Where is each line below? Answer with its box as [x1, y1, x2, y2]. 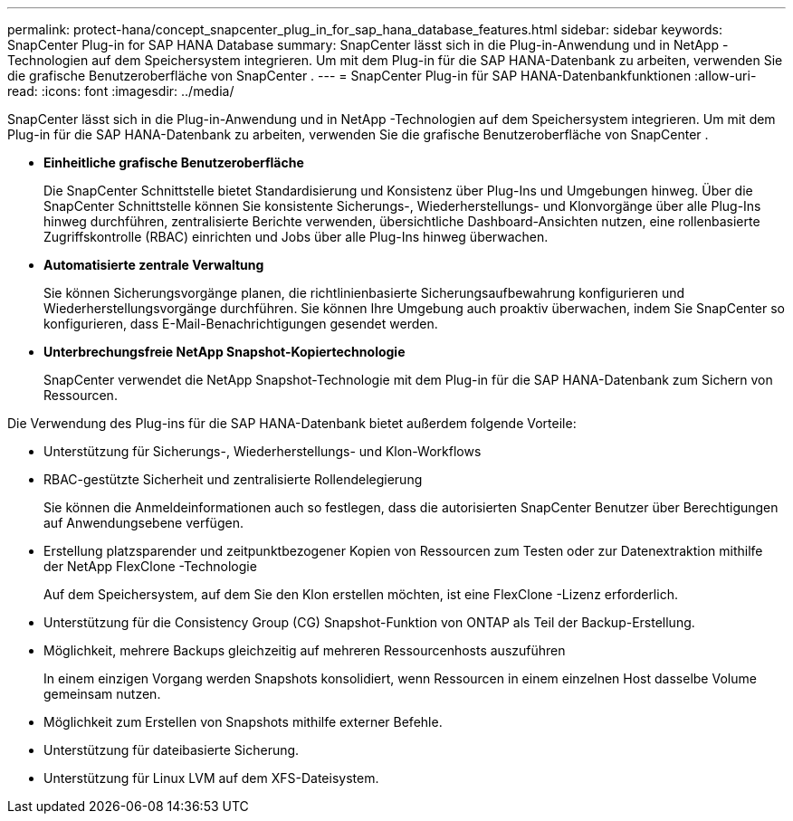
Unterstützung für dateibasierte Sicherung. [43, 742, 300, 758]
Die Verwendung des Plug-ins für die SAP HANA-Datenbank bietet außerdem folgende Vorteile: [7, 415, 577, 431]
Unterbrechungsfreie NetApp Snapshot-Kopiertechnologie [43, 344, 406, 359]
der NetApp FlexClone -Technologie [43, 558, 257, 574]
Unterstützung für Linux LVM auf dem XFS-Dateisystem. [43, 770, 379, 786]
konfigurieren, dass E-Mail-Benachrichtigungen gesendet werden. [43, 316, 438, 331]
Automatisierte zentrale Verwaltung [43, 257, 264, 272]
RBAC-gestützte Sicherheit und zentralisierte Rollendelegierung [43, 472, 423, 487]
